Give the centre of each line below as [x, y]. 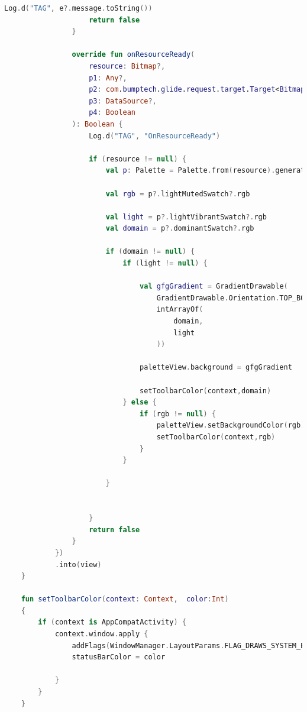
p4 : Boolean [112, 113]
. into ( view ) [78, 564]
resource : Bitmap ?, [127, 66]
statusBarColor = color [119, 657]
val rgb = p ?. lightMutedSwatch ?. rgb [178, 194]
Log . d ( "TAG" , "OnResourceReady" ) [155, 136]
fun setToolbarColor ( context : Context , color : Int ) [125, 599]
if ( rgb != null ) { [178, 414]
